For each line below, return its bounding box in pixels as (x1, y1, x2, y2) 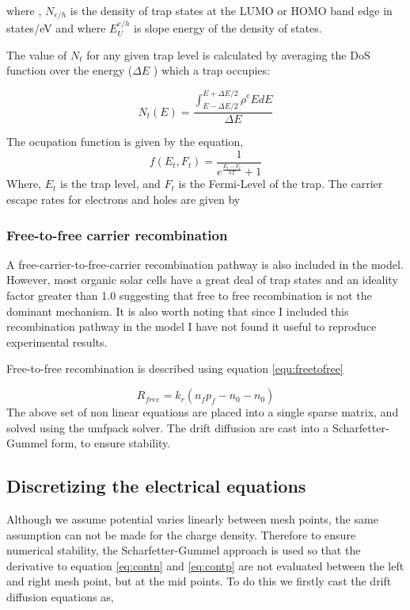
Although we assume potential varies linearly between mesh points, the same (6, 511, 378, 528)
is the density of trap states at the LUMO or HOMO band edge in (70, 2, 393, 18)
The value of (6, 46, 67, 63)
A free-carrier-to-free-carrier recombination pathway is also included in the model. (6, 255, 404, 272)
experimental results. (6, 333, 108, 350)
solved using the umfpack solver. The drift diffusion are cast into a (6, 419, 329, 435)
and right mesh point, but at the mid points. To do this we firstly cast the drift (6, 573, 392, 589)
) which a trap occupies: (153, 62, 270, 79)
